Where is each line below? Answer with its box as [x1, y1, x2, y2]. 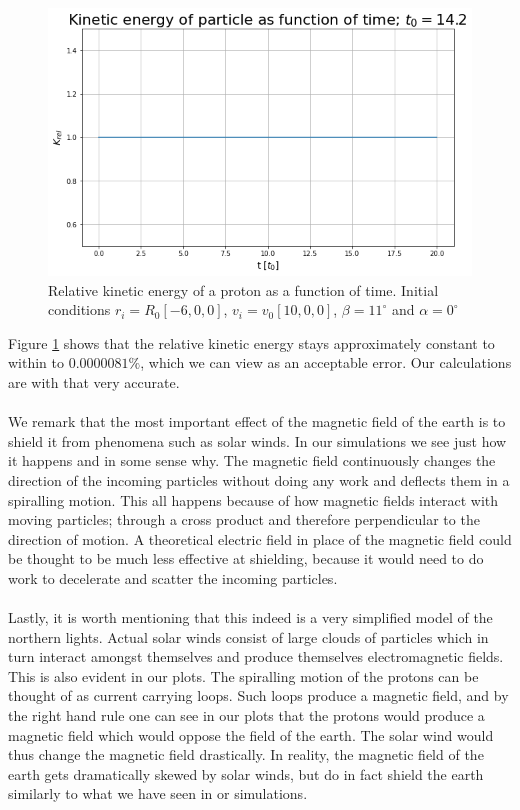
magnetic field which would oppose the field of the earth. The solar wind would [8, 724, 494, 745]
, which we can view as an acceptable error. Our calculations [140, 352, 512, 373]
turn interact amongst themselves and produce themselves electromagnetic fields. [8, 646, 504, 667]
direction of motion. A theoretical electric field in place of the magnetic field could [8, 528, 512, 549]
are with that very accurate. [8, 371, 180, 392]
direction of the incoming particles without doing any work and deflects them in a [8, 469, 510, 490]
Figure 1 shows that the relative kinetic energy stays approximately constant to [8, 332, 495, 353]
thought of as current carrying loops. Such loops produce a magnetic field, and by [8, 685, 509, 706]
